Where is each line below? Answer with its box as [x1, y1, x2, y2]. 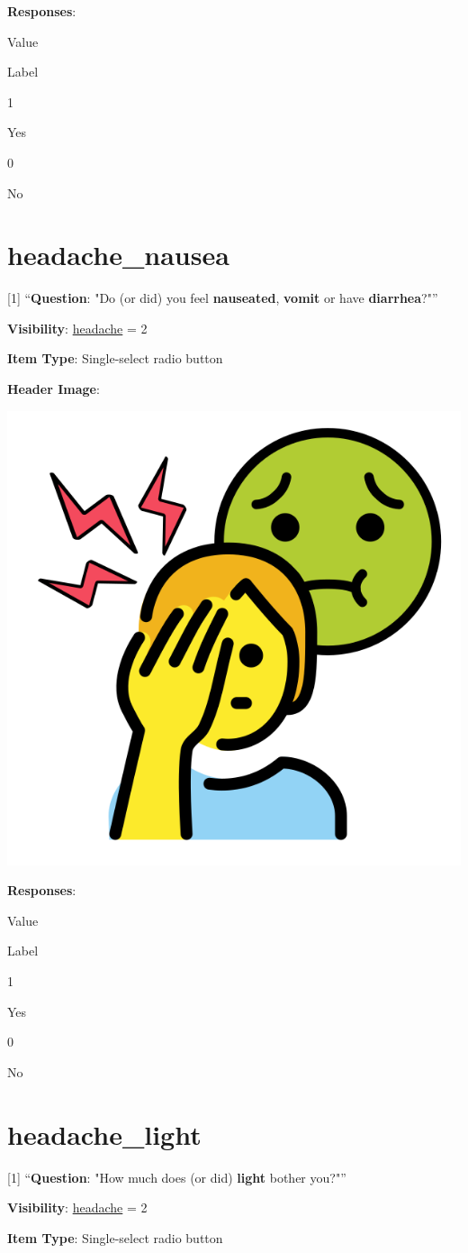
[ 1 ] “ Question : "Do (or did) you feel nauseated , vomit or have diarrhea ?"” [7, 288, 438, 307]
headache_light [7, 1115, 202, 1152]
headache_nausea [7, 236, 229, 273]
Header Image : [7, 380, 100, 398]
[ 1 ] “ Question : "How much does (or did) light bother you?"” [7, 1167, 346, 1186]
